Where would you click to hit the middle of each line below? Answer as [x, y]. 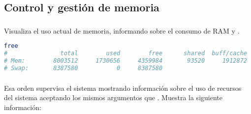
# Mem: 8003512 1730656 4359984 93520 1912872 [125, 61]
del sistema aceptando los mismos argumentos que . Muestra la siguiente [113, 97]
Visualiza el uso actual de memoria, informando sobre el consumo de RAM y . [122, 30]
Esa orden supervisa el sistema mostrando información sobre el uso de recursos [123, 88]
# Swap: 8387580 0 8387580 [83, 68]
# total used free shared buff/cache [125, 54]
